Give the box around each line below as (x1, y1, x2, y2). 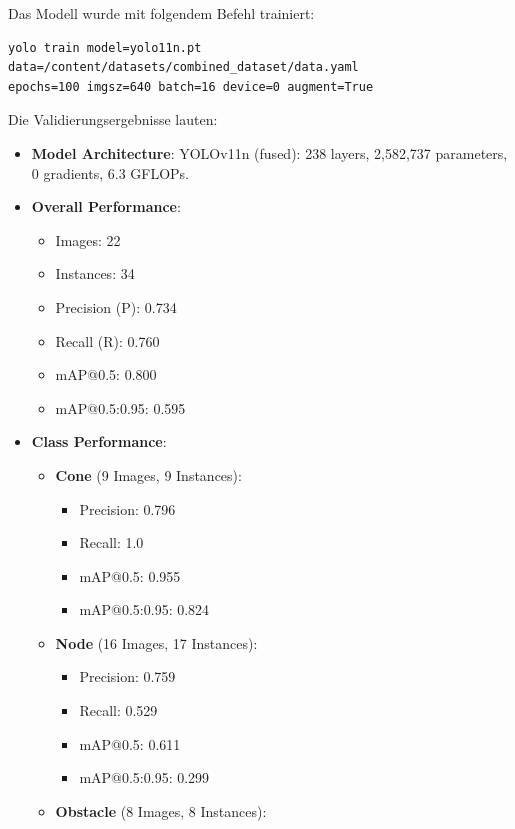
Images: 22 (55, 229, 121, 250)
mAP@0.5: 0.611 (79, 733, 181, 754)
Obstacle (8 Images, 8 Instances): (55, 800, 267, 821)
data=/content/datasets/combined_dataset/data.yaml (8, 60, 359, 75)
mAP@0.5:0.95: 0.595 (55, 397, 186, 418)
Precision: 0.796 (79, 498, 176, 519)
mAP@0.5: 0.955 (79, 565, 181, 586)
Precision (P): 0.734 (55, 296, 177, 317)
